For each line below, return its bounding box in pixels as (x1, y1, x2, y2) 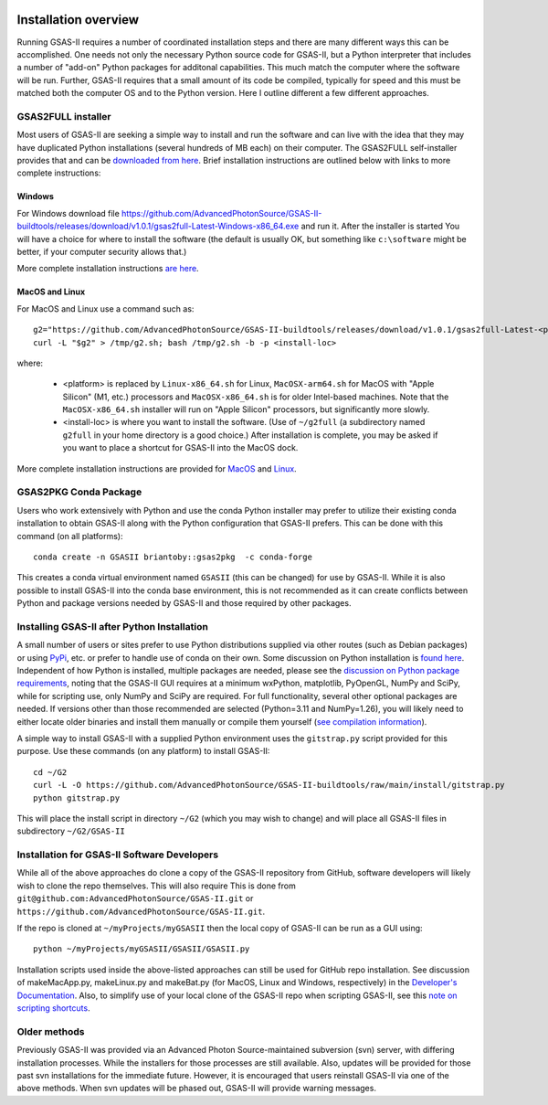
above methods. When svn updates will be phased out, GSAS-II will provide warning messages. (16, 1083, 376, 1094)
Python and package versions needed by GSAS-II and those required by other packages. (16, 598, 352, 609)
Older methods (16, 1025, 86, 1037)
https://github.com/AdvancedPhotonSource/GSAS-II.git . (16, 906, 265, 917)
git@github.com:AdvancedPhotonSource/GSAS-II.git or (16, 893, 254, 904)
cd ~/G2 (33, 767, 68, 777)
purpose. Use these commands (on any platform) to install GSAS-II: (16, 746, 270, 757)
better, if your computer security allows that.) (16, 246, 187, 257)
